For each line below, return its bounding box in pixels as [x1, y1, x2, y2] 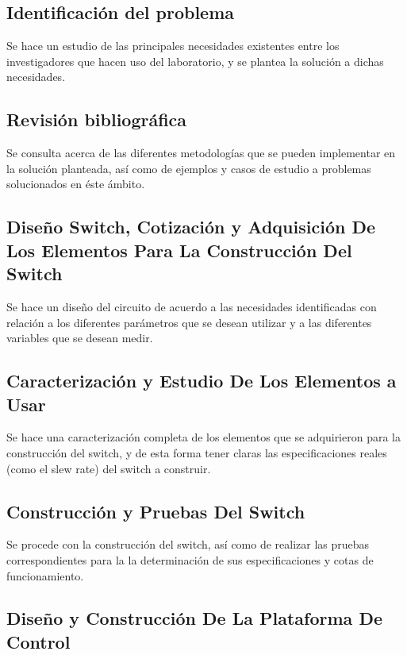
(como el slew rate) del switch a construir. [6, 460, 211, 476]
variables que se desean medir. [6, 329, 153, 346]
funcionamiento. [6, 567, 84, 584]
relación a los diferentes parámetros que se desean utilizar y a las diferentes [6, 314, 372, 330]
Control [6, 629, 71, 653]
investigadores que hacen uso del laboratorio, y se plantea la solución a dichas [6, 52, 384, 69]
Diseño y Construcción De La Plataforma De [6, 606, 382, 630]
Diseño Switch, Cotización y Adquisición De [6, 214, 376, 239]
